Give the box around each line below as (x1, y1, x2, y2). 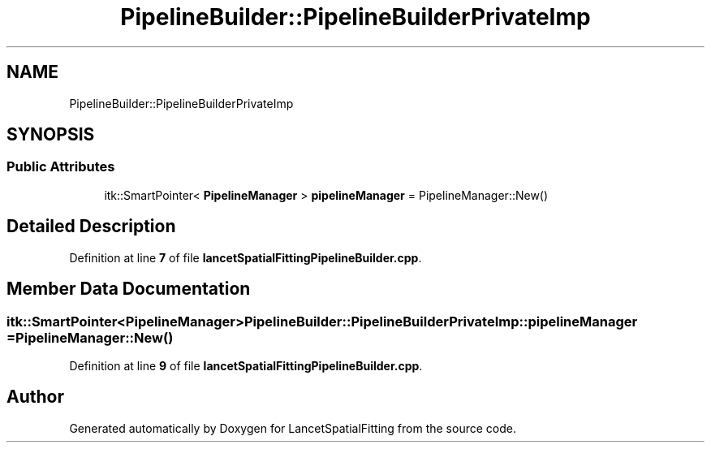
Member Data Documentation (6, 278, 251, 300)
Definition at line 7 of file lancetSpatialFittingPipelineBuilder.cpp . (69, 250, 422, 265)
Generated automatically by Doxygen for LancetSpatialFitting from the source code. (69, 421, 516, 435)
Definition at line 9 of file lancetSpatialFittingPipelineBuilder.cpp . (69, 358, 423, 373)
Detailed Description (6, 216, 176, 237)
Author (6, 386, 64, 408)
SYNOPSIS (6, 124, 95, 145)
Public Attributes (6, 158, 115, 175)
